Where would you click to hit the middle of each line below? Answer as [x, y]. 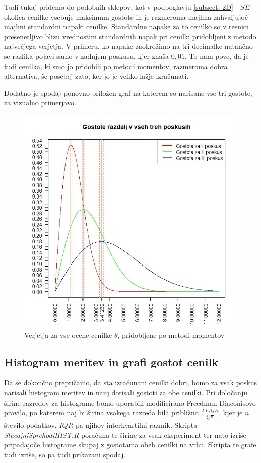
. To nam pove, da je [217, 56]
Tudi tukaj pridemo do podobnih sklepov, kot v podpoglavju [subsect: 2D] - [121, 7]
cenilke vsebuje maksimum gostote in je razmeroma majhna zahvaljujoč [138, 16]
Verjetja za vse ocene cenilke [68, 334]
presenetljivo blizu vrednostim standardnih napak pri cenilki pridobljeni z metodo [130, 36]
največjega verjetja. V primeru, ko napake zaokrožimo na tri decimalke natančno [128, 46]
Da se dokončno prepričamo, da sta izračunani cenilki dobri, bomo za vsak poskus [131, 383]
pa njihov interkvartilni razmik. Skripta [136, 425]
